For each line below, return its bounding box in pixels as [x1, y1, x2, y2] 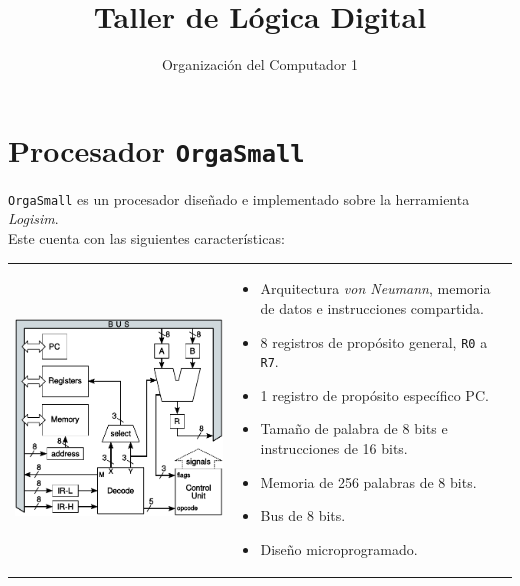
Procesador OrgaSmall [8, 129, 305, 170]
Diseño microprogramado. [260, 538, 418, 559]
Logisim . [8, 208, 59, 229]
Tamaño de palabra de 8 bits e [260, 418, 448, 439]
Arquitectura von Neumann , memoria [260, 278, 491, 299]
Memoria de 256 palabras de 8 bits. [260, 471, 477, 492]
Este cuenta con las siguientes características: [8, 228, 285, 249]
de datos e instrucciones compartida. [260, 297, 485, 318]
